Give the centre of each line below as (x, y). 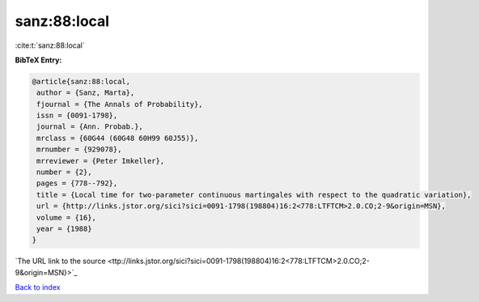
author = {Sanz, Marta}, (86, 93)
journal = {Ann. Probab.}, (90, 127)
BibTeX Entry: (38, 60)
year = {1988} (64, 229)
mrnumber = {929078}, (79, 149)
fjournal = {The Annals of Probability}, (120, 104)
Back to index (38, 287)
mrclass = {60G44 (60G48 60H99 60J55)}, (118, 138)
